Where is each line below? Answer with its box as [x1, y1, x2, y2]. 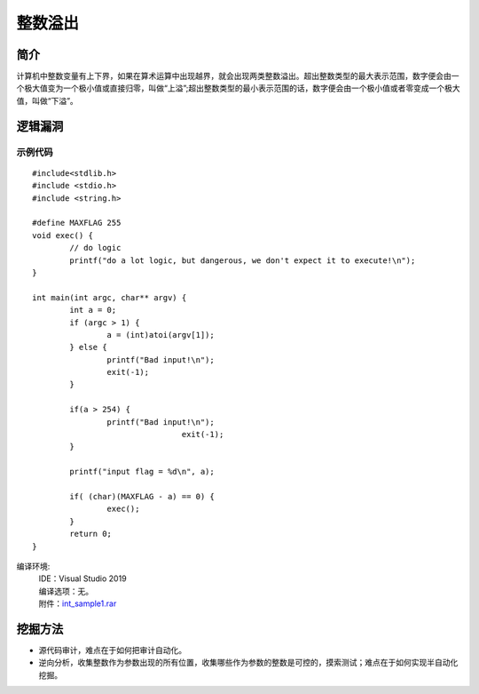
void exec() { [32, 230, 93, 240]
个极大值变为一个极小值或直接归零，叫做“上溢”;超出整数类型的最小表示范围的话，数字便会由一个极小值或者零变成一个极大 [16, 83, 460, 93]
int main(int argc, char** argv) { [32, 292, 187, 302]
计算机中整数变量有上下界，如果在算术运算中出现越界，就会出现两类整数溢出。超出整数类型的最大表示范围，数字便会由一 [16, 71, 459, 82]
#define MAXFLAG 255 [32, 218, 122, 228]
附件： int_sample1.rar [38, 598, 117, 609]
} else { [69, 342, 107, 353]
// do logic [69, 243, 122, 253]
